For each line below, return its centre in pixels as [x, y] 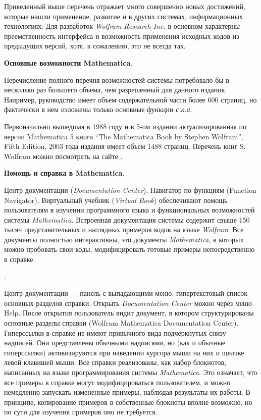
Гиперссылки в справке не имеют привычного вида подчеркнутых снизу [115, 332]
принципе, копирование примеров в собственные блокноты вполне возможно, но [128, 402]
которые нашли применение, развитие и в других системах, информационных [123, 16]
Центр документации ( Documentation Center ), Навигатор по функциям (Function [130, 190]
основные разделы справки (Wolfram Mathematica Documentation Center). [121, 323]
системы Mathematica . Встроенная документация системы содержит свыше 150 [127, 219]
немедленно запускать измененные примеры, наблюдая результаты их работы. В [127, 392]
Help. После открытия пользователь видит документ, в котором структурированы [129, 313]
